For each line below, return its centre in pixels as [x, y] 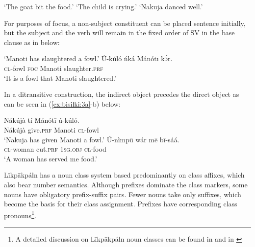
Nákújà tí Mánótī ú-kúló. [42, 120]
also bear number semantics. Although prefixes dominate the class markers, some [126, 184]
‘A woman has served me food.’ [51, 158]
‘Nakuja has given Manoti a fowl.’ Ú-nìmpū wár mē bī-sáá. [92, 139]
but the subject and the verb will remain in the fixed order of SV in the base [119, 33]
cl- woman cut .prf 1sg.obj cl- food [55, 149]
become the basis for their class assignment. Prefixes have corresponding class [121, 204]
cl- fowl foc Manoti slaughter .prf [54, 68]
